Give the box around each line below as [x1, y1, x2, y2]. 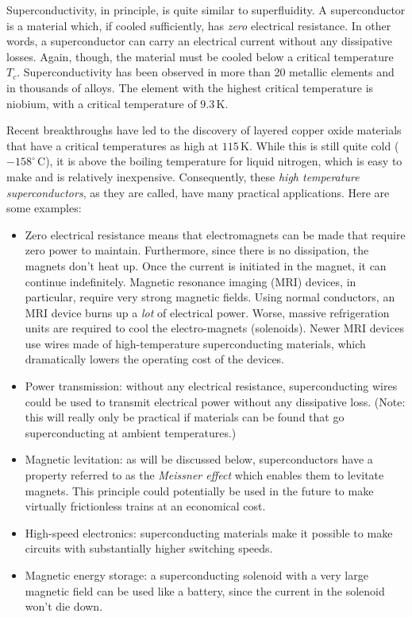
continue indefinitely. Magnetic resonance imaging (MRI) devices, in [25, 273, 356, 289]
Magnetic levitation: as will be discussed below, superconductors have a [25, 451, 373, 468]
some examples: [6, 200, 82, 216]
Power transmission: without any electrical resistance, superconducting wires [25, 378, 398, 394]
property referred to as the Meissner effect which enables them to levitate [25, 467, 384, 483]
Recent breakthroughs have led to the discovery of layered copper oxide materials [6, 122, 402, 138]
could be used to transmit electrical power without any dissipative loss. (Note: [25, 393, 406, 409]
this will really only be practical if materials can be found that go [25, 409, 345, 425]
